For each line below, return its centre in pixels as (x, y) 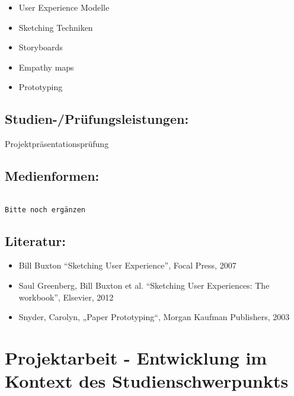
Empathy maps (46, 67)
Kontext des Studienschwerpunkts (147, 381)
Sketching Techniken (56, 27)
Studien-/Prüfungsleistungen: (97, 119)
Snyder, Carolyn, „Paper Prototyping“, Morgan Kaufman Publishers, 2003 (154, 317)
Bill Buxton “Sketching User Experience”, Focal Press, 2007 (127, 265)
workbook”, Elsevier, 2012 (66, 297)
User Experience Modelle (64, 7)
